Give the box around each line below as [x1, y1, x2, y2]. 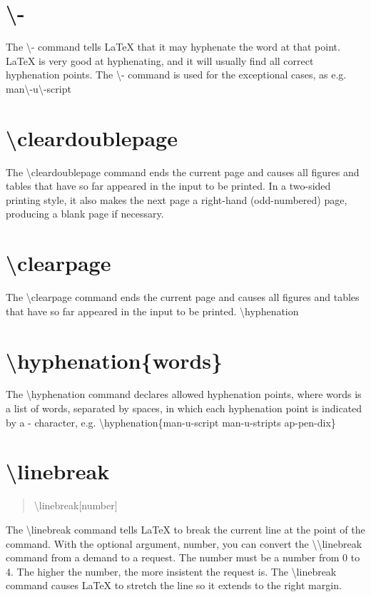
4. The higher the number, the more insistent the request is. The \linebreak [6, 563, 337, 578]
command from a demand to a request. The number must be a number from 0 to [6, 550, 360, 565]
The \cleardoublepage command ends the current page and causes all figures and [6, 164, 360, 179]
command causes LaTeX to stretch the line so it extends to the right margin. [6, 578, 342, 593]
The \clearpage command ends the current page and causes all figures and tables [6, 290, 360, 305]
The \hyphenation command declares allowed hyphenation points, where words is [6, 387, 362, 402]
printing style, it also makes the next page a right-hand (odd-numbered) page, [6, 192, 347, 207]
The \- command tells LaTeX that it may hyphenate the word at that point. [6, 39, 340, 54]
